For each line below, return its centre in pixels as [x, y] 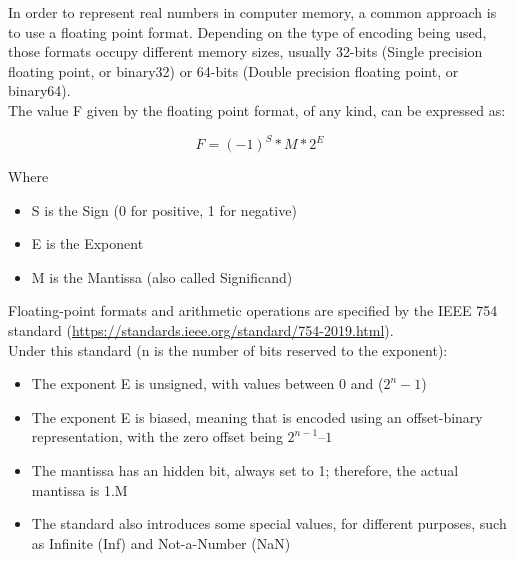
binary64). [39, 90]
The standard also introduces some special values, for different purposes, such [269, 523]
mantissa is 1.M [79, 489]
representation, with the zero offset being [157, 436]
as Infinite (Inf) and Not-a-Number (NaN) [161, 542]
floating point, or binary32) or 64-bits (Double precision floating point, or [233, 70]
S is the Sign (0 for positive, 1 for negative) [164, 209]
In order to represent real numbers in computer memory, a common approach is [252, 12]
